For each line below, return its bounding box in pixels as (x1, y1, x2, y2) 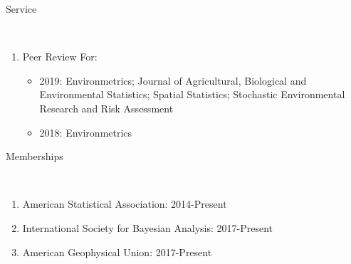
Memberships (6, 149, 63, 164)
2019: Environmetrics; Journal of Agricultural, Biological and (39, 73, 307, 88)
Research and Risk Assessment (39, 100, 174, 115)
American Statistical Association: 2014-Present (22, 196, 227, 211)
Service (6, 1, 37, 16)
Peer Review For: (22, 49, 98, 64)
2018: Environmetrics (39, 125, 132, 139)
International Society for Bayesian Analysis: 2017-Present (22, 220, 273, 235)
